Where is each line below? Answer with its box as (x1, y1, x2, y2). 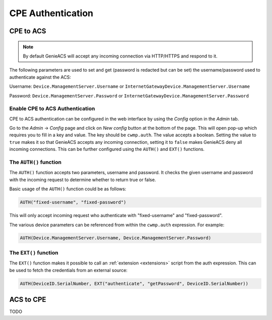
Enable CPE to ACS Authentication (9, 105, 95, 112)
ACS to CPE (9, 295, 46, 304)
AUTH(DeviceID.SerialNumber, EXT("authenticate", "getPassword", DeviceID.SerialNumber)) (20, 281, 249, 286)
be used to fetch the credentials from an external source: (9, 267, 128, 273)
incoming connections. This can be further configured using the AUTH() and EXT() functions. (9, 146, 205, 152)
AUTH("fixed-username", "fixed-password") (20, 199, 126, 205)
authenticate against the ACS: (9, 74, 72, 80)
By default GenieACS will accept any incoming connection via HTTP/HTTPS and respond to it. (23, 53, 218, 59)
